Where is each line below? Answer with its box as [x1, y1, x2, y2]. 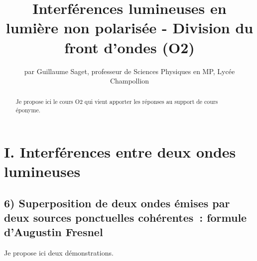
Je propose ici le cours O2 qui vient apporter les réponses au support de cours [15, 97, 218, 106]
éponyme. [15, 106, 41, 114]
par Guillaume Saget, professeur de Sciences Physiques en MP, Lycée [24, 66, 235, 76]
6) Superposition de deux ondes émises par [4, 195, 230, 210]
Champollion [110, 76, 149, 86]
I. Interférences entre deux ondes [4, 141, 236, 162]
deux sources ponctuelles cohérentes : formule [4, 209, 247, 225]
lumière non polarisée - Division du [5, 17, 254, 38]
